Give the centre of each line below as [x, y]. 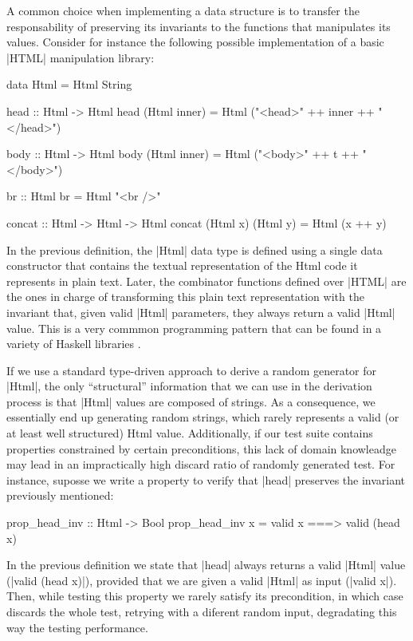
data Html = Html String [69, 84]
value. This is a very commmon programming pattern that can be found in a [194, 328]
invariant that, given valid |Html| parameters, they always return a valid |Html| [201, 312]
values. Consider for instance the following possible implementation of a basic [195, 42]
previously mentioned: [60, 495]
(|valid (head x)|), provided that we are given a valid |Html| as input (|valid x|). [202, 580]
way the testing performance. [77, 627]
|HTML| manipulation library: [81, 57]
